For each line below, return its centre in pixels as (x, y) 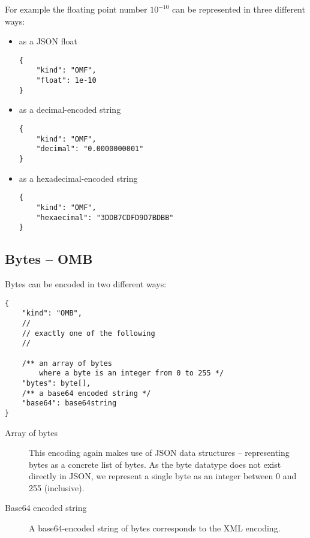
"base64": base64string (69, 403)
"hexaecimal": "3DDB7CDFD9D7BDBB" (105, 217)
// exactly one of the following (88, 333)
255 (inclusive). (57, 487)
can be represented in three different (239, 9)
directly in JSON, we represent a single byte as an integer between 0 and (163, 476)
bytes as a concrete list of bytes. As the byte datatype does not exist (155, 464)
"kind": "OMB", (52, 313)
